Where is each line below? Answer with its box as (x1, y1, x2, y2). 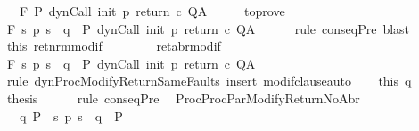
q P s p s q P (19, 106, 123, 125)
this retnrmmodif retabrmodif (6, 37, 221, 55)
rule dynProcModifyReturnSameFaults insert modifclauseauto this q (6, 71, 412, 90)
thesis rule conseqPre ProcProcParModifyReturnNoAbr (6, 88, 360, 107)
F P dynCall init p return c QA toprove (19, 2, 285, 20)
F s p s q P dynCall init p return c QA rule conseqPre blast (6, 19, 410, 37)
